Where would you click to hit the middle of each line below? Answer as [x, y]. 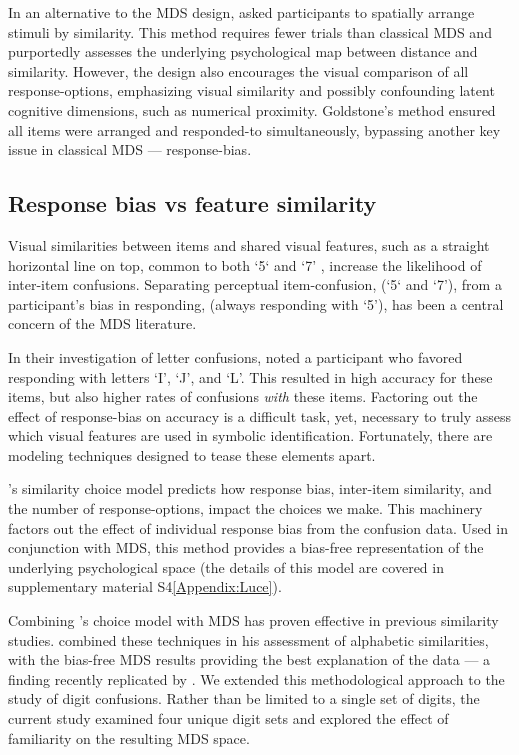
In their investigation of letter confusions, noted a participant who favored [235, 356]
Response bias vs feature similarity [192, 203]
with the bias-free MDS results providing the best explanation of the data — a [249, 659]
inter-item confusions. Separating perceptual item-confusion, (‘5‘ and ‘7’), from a [255, 284]
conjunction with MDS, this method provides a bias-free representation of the [246, 547]
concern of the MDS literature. [102, 323]
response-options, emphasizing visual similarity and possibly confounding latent [251, 90]
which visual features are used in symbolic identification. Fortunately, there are [250, 435]
